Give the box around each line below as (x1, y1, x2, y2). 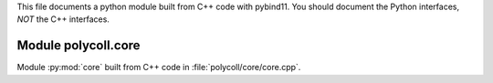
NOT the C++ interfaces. (16, 14, 110, 25)
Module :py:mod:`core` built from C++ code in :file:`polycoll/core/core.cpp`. (16, 62, 301, 73)
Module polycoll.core (16, 37, 141, 54)
